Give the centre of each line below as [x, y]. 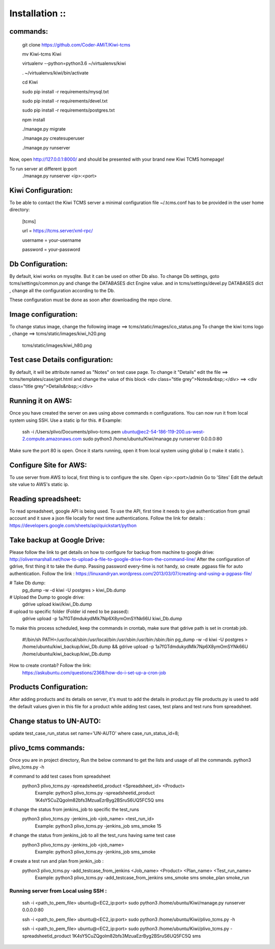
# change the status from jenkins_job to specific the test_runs [74, 810]
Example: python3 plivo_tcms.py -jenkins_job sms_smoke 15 [98, 826]
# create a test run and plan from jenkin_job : [57, 861]
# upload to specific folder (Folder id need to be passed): [69, 611]
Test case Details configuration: [61, 360]
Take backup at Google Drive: [57, 540]
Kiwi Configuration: [41, 190]
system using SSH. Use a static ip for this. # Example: [66, 420]
